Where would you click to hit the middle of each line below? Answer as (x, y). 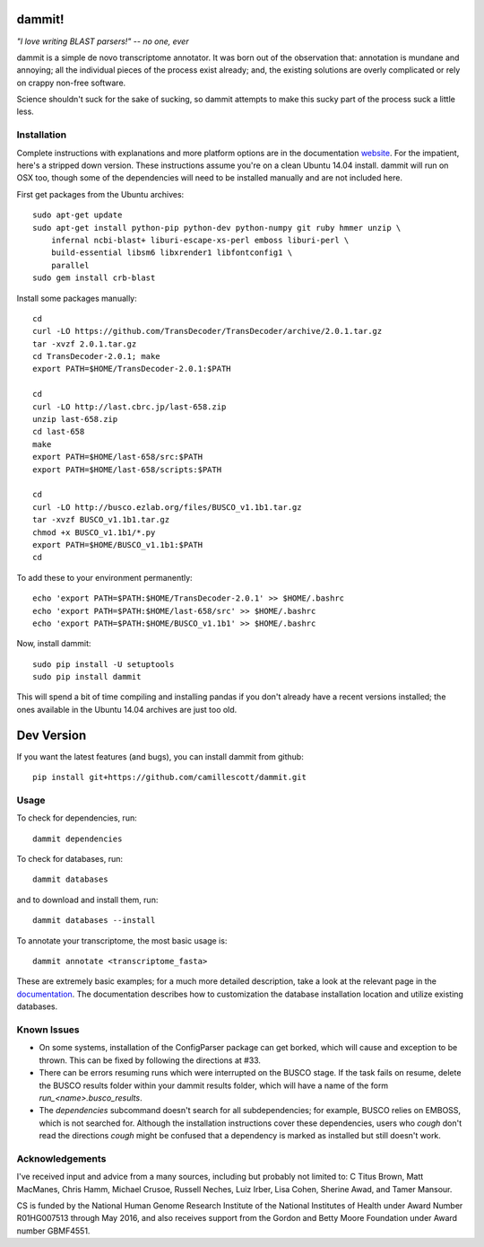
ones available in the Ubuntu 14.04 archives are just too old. (127, 709)
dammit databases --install (94, 921)
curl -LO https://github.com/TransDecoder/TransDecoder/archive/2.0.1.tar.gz (207, 331)
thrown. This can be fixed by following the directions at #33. (150, 1060)
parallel (70, 265)
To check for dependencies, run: (77, 818)
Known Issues (48, 1030)
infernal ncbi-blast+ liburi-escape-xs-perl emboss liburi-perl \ (200, 240)
